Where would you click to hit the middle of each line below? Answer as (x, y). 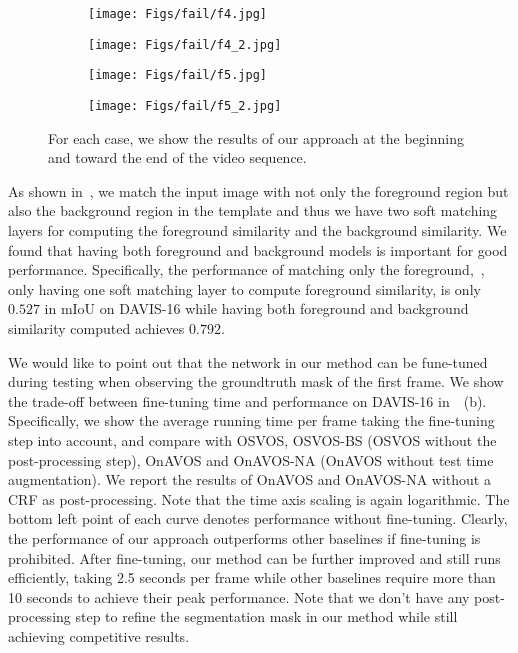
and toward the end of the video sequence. (177, 157)
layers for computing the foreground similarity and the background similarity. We (257, 230)
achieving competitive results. (99, 635)
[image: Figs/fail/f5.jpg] (177, 75)
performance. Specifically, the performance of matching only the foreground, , (246, 269)
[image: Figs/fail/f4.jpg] (177, 14)
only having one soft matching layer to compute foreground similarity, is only (244, 288)
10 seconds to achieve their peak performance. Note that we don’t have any (239, 596)
